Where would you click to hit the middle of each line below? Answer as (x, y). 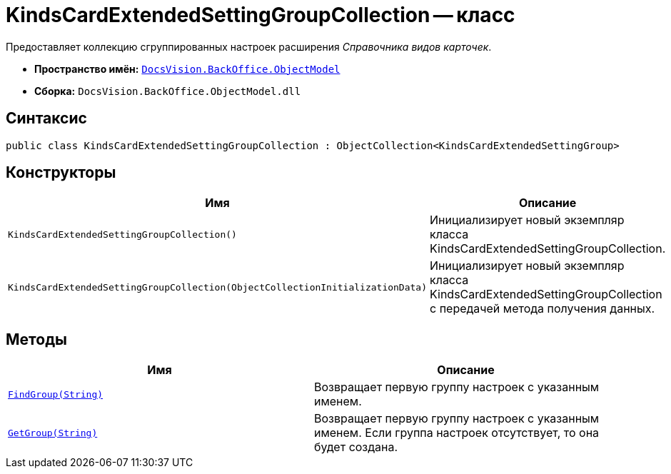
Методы (36, 339)
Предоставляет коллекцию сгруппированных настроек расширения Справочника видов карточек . (249, 46)
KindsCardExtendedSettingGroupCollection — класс (261, 15)
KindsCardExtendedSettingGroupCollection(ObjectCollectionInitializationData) (217, 287)
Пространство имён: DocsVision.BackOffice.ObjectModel (187, 69)
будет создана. (356, 447)
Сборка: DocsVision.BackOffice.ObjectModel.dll (168, 91)
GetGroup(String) (53, 433)
